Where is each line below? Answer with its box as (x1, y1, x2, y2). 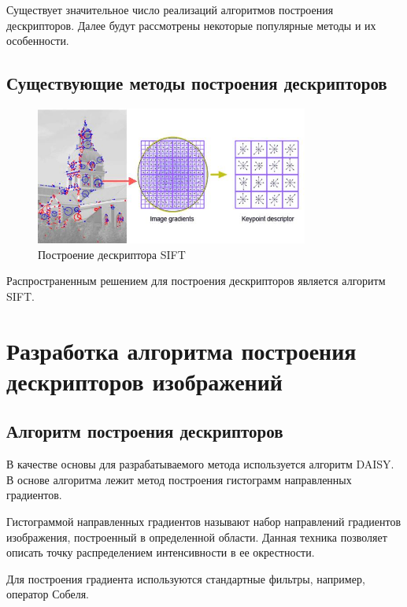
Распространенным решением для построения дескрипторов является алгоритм (6, 272, 386, 289)
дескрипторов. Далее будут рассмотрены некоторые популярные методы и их (6, 17, 376, 33)
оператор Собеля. (6, 586, 89, 602)
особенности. (6, 32, 69, 49)
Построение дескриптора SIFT (38, 246, 186, 262)
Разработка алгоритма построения (6, 334, 357, 366)
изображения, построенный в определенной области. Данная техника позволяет (6, 528, 387, 545)
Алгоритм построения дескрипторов (6, 419, 283, 443)
